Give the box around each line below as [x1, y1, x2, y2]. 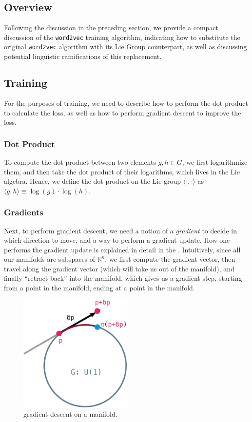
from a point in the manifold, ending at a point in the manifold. [4, 283, 195, 293]
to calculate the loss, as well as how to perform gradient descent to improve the [4, 107, 241, 117]
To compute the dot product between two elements [4, 156, 156, 167]
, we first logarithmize [182, 156, 248, 167]
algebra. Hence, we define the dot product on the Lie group [4, 176, 181, 186]
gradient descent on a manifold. [23, 409, 117, 419]
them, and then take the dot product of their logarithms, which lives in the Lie [4, 166, 240, 176]
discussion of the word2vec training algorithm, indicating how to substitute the [4, 32, 240, 42]
